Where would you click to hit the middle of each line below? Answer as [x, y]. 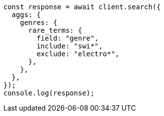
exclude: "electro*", [78, 54]
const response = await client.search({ [82, 7]
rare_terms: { [55, 30]
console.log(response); [49, 93]
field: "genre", [68, 38]
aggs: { [26, 15]
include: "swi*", [70, 46]
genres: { [39, 23]
